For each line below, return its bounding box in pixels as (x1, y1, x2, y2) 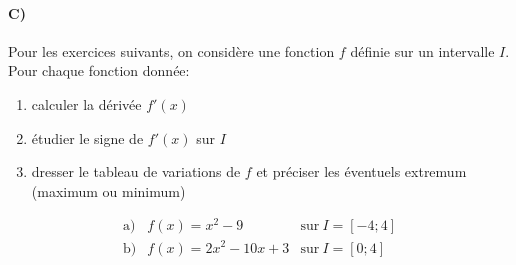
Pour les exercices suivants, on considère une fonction (8, 40, 335, 61)
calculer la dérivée (31, 93, 142, 114)
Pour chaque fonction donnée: (8, 60, 190, 81)
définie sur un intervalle (350, 40, 495, 61)
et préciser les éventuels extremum (256, 161, 467, 182)
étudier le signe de (31, 127, 144, 148)
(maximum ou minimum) (31, 180, 186, 201)
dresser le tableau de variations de (31, 161, 241, 182)
